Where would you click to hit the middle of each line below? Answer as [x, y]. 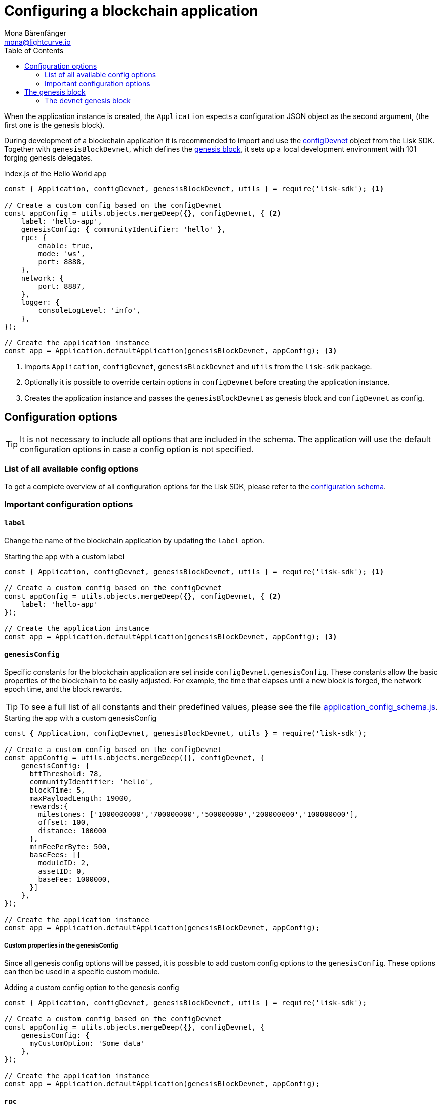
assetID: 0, [62, 871]
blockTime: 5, [57, 790]
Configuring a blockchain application [131, 11]
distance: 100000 [72, 831]
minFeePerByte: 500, [70, 847]
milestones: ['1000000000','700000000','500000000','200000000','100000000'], [198, 815]
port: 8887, [62, 286]
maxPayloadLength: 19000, [81, 798]
